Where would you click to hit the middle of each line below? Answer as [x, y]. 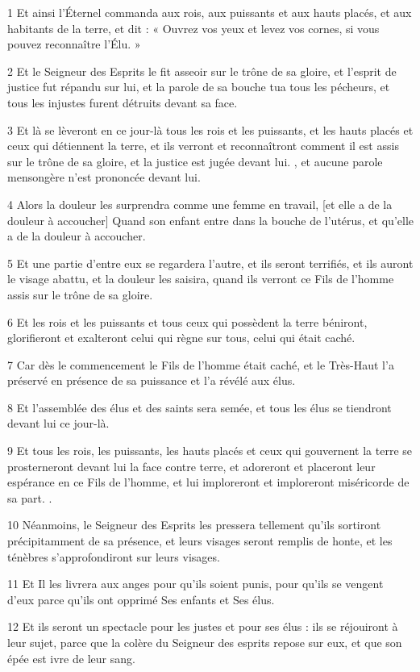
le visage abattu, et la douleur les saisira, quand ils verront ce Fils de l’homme [201, 279]
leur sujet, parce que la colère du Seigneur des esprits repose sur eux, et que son [205, 642]
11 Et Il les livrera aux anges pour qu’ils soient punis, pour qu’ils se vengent [195, 584]
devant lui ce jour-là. [58, 423]
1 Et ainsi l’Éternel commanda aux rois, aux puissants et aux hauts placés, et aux [210, 12]
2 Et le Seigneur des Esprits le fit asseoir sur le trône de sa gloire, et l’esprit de [202, 71]
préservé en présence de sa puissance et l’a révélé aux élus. [152, 380]
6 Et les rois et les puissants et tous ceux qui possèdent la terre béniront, [187, 321]
